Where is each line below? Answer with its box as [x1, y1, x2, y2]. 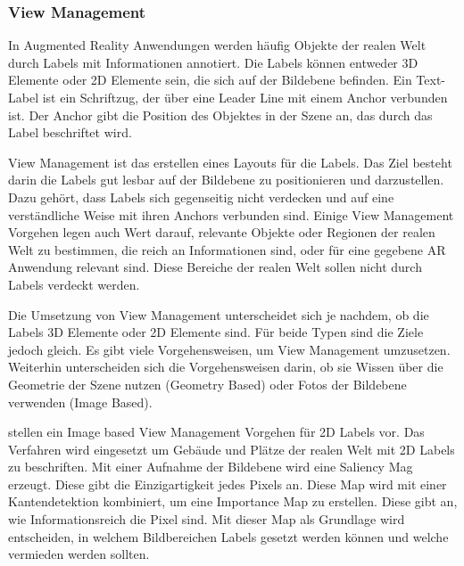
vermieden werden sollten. [8, 545, 150, 563]
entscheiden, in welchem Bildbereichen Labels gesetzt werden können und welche [8, 527, 449, 545]
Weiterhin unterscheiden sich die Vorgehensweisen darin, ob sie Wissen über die [8, 357, 443, 376]
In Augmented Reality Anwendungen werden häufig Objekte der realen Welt [8, 36, 427, 54]
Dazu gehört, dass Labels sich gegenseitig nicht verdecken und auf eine [8, 187, 394, 206]
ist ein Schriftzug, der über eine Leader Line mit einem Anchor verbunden [42, 88, 448, 106]
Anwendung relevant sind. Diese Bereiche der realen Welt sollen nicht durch [8, 258, 422, 276]
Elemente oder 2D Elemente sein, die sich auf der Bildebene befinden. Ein [8, 70, 412, 89]
